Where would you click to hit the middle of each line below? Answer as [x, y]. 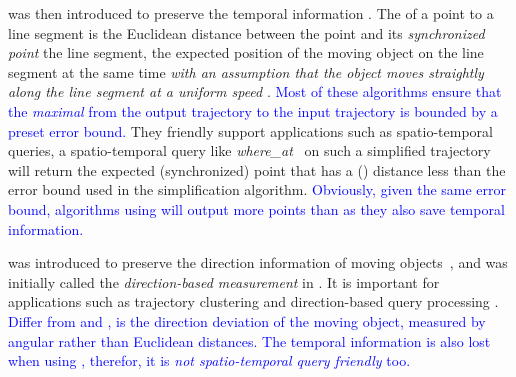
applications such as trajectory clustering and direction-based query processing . [253, 301]
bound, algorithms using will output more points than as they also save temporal [256, 208]
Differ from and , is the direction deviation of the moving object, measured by [247, 320]
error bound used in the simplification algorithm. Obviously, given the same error [257, 189]
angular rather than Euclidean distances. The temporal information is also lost [249, 340]
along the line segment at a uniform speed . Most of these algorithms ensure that [255, 91]
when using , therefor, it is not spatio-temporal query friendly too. [209, 360]
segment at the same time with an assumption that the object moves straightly [246, 71]
